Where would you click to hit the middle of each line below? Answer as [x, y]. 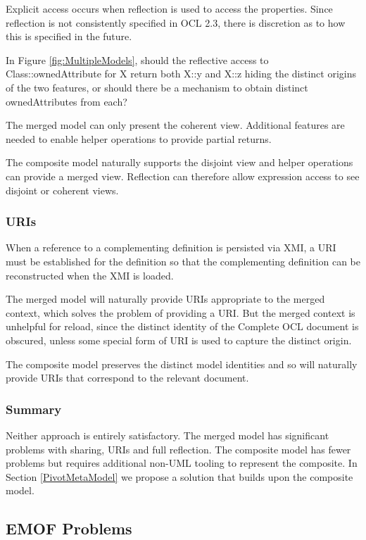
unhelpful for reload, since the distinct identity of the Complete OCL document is [182, 326]
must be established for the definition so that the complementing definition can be [183, 261]
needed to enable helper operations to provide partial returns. [139, 138]
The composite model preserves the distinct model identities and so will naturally [182, 364]
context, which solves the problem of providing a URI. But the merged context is [181, 312]
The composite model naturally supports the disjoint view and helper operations [179, 162]
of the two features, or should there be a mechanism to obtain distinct [157, 87]
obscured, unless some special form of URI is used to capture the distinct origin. [179, 340]
